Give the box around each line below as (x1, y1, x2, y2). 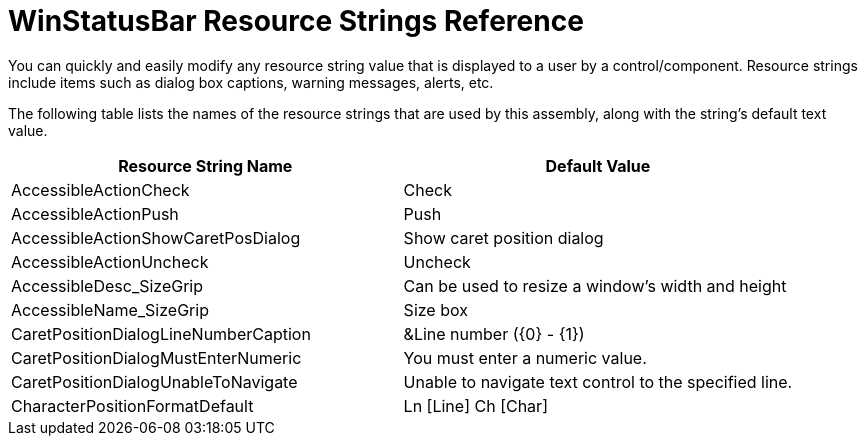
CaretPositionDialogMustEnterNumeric (11, 347, 302, 368)
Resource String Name (118, 155, 293, 176)
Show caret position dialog (403, 227, 604, 248)
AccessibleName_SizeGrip (11, 299, 209, 320)
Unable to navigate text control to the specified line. (403, 371, 793, 392)
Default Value (545, 155, 651, 176)
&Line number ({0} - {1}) (403, 323, 585, 344)
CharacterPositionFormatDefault (11, 395, 254, 416)
